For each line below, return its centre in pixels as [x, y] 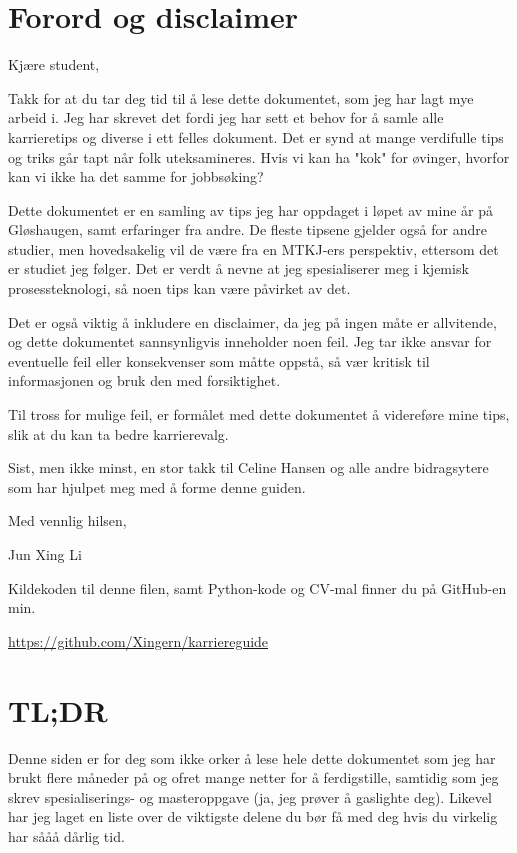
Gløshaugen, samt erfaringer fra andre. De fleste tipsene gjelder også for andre [247, 229]
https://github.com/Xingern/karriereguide [138, 640]
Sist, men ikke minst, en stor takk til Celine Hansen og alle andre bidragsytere [248, 467]
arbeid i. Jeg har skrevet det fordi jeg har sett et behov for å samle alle [226, 117]
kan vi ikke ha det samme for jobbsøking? [136, 176]
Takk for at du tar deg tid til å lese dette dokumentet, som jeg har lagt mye [241, 97]
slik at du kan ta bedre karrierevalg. [118, 433]
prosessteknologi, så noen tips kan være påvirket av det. [179, 288]
